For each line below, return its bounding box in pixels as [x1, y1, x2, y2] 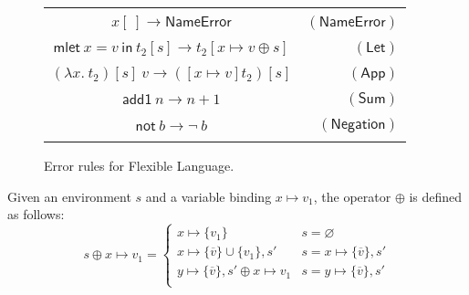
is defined [409, 186, 463, 205]
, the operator [313, 186, 391, 205]
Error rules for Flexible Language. [44, 156, 234, 174]
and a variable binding [145, 186, 272, 205]
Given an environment [7, 186, 131, 205]
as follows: [7, 205, 65, 224]
